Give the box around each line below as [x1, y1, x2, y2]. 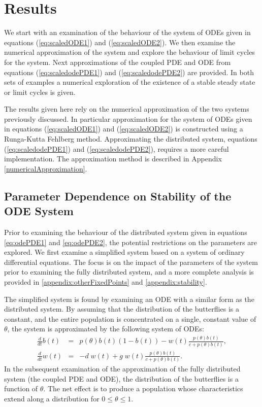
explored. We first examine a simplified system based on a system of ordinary [4, 247, 245, 257]
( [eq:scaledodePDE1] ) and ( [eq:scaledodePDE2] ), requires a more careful [4, 143, 229, 154]
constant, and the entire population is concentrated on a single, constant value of [4, 313, 256, 324]
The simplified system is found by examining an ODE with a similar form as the [4, 293, 254, 304]
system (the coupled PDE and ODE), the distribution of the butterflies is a [4, 373, 239, 384]
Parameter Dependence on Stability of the [4, 188, 232, 203]
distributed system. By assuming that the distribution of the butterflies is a [4, 303, 239, 314]
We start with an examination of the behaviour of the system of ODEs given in [4, 27, 251, 38]
